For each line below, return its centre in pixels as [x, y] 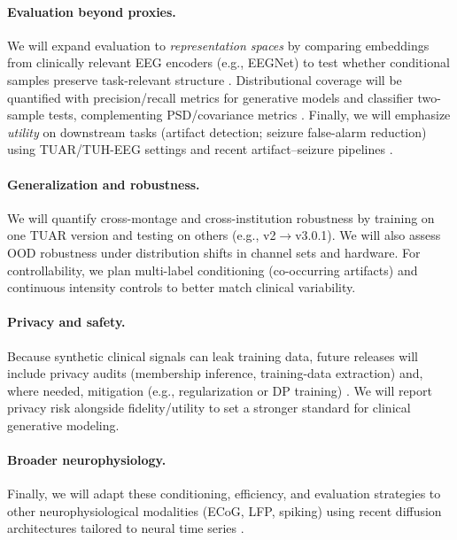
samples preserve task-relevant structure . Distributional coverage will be [205, 79]
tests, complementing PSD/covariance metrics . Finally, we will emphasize [249, 115]
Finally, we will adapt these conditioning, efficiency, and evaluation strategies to [224, 494]
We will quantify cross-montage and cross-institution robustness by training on [221, 217]
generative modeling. [63, 424]
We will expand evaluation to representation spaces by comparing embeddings [218, 45]
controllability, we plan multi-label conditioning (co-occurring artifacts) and [213, 270]
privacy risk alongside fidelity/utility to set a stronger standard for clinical [209, 408]
